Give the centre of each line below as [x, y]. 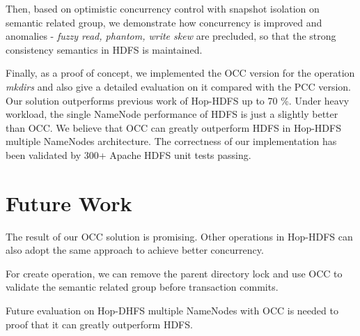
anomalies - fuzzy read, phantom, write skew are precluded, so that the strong [171, 36]
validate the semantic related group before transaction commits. [142, 287]
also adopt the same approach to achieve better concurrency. [135, 250]
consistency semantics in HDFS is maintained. [104, 49]
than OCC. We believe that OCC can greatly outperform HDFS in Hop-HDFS [173, 127]
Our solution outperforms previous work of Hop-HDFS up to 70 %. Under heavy [178, 100]
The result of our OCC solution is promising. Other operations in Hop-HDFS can [179, 236]
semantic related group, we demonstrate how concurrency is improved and [164, 22]
